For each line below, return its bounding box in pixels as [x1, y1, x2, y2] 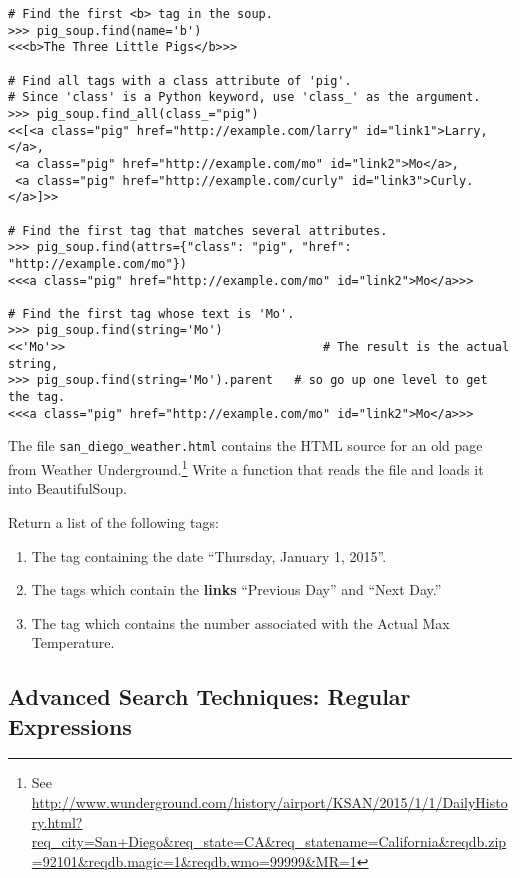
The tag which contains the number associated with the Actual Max [31, 612, 450, 633]
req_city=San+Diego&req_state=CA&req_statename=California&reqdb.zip [31, 831, 507, 852]
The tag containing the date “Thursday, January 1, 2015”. [31, 545, 387, 566]
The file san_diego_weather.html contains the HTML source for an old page [8, 435, 483, 456]
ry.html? [31, 811, 83, 832]
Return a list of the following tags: [8, 511, 219, 532]
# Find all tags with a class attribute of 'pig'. [8, 73, 352, 88]
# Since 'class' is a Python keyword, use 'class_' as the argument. [8, 90, 481, 105]
